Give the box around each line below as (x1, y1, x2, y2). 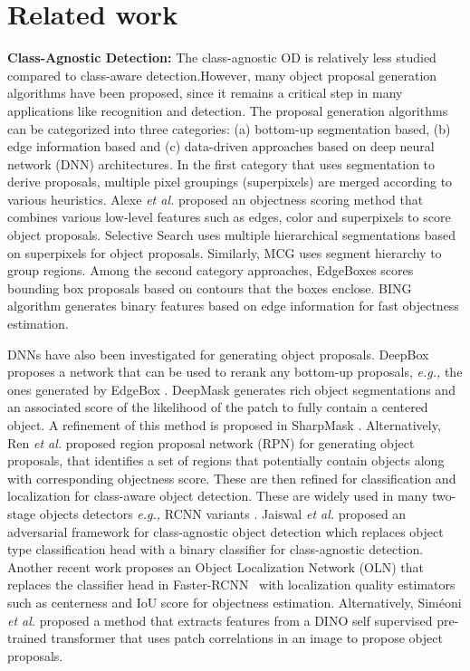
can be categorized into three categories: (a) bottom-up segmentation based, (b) (7, 119, 451, 138)
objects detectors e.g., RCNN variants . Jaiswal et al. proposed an (39, 503, 407, 522)
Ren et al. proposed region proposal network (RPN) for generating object (7, 433, 415, 452)
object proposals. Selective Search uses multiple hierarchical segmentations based (7, 225, 456, 244)
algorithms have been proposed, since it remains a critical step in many (7, 83, 403, 102)
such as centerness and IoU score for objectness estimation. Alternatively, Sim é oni (7, 592, 462, 611)
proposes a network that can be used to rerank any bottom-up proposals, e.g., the (7, 362, 463, 381)
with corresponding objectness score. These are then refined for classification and (7, 468, 456, 487)
